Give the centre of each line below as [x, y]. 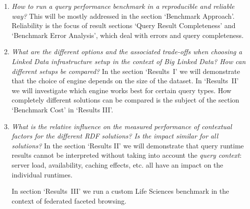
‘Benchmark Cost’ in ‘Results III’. [62, 109]
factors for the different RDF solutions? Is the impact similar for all [115, 136]
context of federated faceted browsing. [69, 200]
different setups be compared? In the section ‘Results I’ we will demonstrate [126, 71]
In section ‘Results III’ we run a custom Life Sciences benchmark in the [120, 191]
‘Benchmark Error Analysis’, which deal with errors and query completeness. [127, 35]
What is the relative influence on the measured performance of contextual [122, 126]
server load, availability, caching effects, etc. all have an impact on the [117, 164]
